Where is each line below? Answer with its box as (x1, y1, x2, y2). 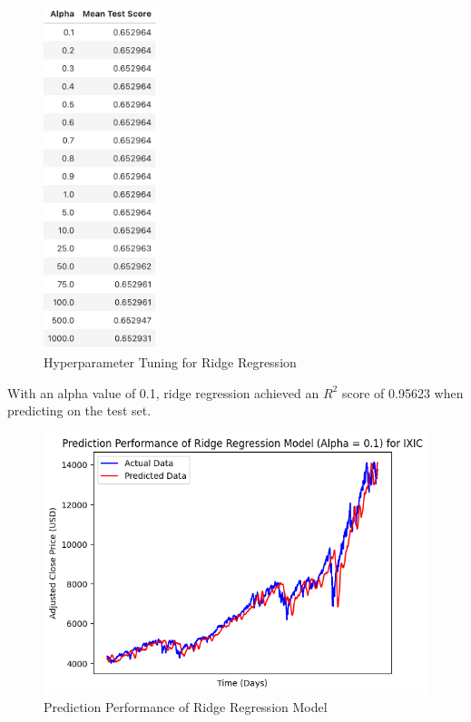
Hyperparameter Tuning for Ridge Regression (44, 352, 297, 371)
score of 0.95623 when (341, 383, 464, 402)
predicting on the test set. (7, 401, 152, 420)
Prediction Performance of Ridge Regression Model (44, 697, 328, 716)
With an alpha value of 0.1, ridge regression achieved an (7, 383, 319, 402)
